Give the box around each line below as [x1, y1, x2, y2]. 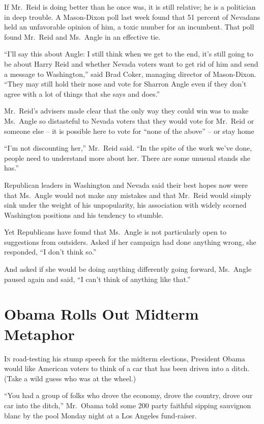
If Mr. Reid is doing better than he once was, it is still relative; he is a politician [4, 2, 256, 12]
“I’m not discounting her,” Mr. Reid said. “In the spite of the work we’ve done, [4, 143, 252, 153]
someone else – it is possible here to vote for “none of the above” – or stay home [4, 125, 254, 136]
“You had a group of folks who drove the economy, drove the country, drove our [4, 390, 253, 401]
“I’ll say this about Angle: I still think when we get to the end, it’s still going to [4, 48, 253, 59]
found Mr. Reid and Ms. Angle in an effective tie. [4, 31, 161, 42]
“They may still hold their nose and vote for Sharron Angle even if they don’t [4, 78, 247, 89]
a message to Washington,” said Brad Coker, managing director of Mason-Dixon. [4, 68, 256, 79]
